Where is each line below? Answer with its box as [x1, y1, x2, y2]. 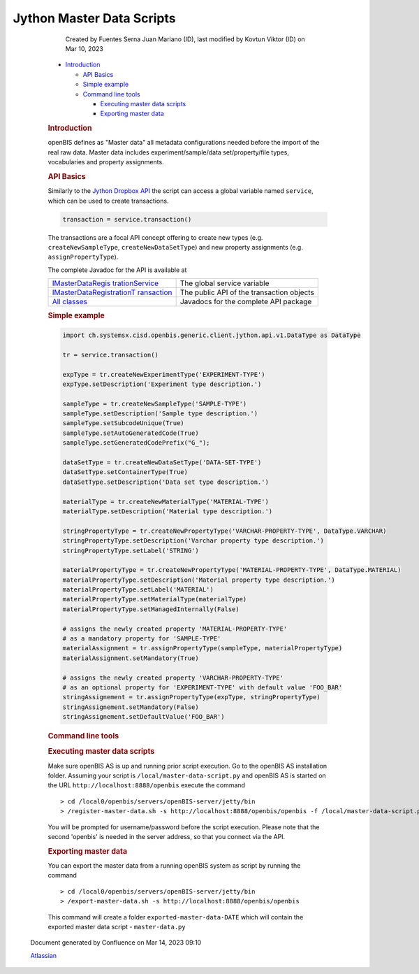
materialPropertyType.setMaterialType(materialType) [62, 595, 247, 603]
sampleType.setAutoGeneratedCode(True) [62, 429, 199, 437]
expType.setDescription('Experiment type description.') [62, 380, 262, 388]
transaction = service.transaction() [62, 215, 192, 223]
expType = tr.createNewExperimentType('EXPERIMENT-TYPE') [62, 371, 265, 378]
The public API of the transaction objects [179, 287, 314, 297]
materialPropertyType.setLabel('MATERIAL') [62, 586, 214, 594]
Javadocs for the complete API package [179, 297, 312, 307]
